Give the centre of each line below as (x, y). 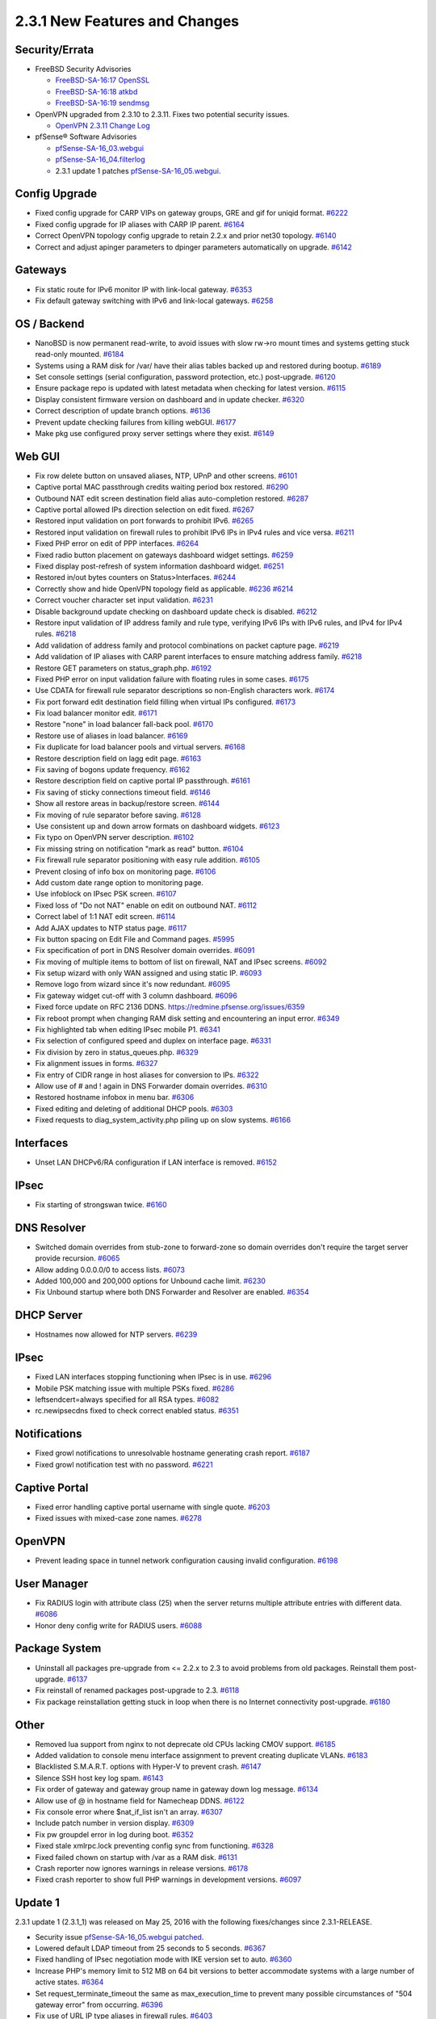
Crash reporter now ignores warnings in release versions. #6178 (142, 1868)
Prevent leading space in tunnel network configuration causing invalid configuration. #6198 (187, 1560)
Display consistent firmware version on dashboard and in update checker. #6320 (170, 399)
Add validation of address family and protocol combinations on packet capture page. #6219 (187, 645)
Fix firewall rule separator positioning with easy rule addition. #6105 (148, 860)
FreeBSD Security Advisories (83, 69)
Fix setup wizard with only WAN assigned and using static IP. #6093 (149, 973)
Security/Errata (55, 50)
